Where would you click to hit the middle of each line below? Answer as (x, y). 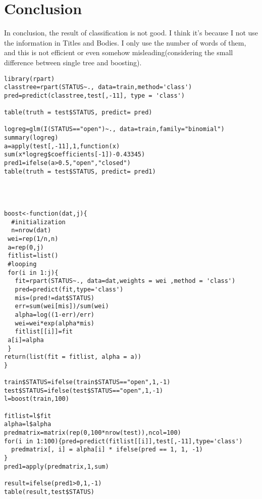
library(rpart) (30, 79)
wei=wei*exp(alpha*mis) (55, 323)
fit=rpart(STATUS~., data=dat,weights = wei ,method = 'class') (125, 281)
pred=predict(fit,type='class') (69, 289)
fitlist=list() (33, 256)
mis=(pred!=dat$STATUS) (55, 298)
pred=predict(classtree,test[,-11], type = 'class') (94, 95)
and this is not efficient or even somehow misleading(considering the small (119, 52)
